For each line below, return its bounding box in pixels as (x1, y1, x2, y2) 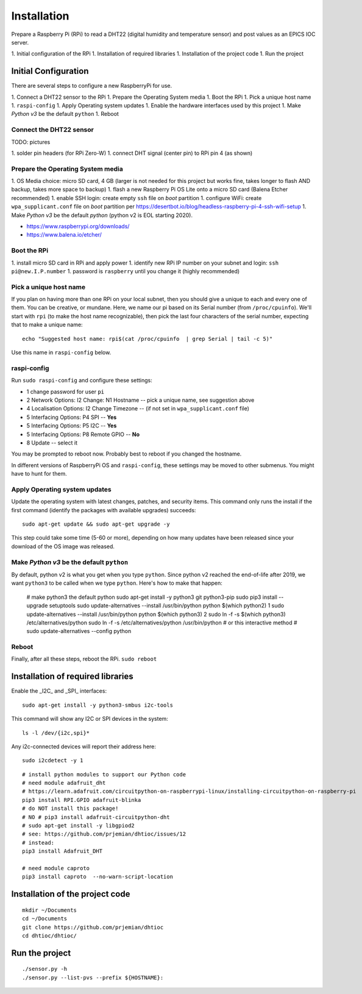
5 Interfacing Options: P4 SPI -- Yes (26, 413, 117, 421)
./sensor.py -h (22, 965, 68, 973)
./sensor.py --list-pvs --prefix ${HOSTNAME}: (22, 974, 164, 981)
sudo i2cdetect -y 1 (22, 757, 83, 764)
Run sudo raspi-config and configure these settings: (11, 377, 152, 384)
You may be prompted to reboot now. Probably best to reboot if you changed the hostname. (11, 450, 242, 457)
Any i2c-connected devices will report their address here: (11, 743, 157, 750)
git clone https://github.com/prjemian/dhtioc (22, 924, 164, 931)
